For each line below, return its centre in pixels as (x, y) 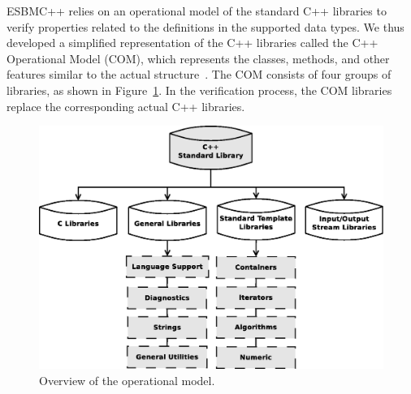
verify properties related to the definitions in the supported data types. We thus (205, 26)
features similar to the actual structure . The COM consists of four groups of (199, 74)
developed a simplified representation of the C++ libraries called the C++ (193, 43)
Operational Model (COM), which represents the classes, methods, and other (198, 58)
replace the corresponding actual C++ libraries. (126, 106)
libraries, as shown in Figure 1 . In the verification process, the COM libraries (199, 90)
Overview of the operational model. (127, 380)
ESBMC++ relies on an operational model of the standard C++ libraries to (197, 11)
